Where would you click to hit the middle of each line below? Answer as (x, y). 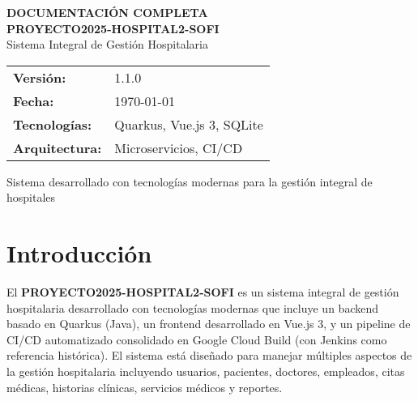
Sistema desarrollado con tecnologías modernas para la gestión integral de (190, 181)
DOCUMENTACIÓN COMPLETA (107, 12)
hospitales (31, 197)
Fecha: (34, 100)
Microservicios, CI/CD (179, 147)
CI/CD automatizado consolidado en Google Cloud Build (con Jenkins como (197, 339)
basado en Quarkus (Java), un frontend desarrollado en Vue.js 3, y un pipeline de (209, 324)
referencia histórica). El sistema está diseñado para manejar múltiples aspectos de (209, 355)
